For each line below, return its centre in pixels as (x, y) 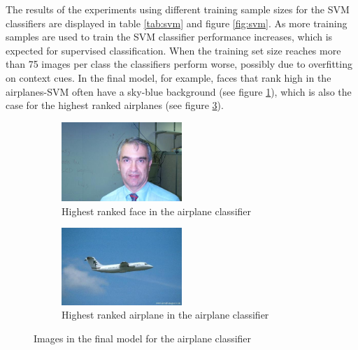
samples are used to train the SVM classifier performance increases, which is (169, 37)
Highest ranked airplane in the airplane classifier (165, 315)
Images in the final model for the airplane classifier (143, 338)
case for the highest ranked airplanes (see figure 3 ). (115, 105)
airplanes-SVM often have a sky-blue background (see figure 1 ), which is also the (179, 91)
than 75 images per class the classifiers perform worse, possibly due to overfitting (179, 64)
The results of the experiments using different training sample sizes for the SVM (178, 9)
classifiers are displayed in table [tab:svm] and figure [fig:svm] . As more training (177, 23)
